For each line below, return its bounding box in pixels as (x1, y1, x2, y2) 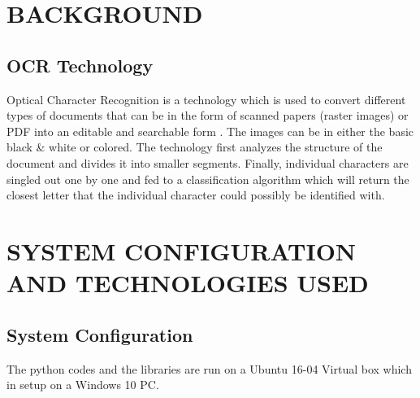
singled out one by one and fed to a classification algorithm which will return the (6, 170, 409, 187)
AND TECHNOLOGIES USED (6, 266, 369, 300)
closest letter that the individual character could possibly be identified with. (6, 186, 385, 203)
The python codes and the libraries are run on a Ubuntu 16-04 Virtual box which (6, 360, 412, 377)
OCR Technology (6, 52, 154, 77)
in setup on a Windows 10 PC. (6, 376, 159, 393)
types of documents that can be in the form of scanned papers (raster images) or (6, 107, 409, 124)
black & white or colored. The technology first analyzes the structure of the (6, 138, 383, 155)
